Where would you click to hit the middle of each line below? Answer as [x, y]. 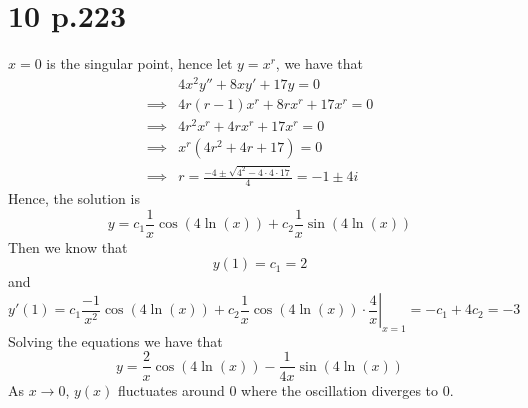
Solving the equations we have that [115, 340]
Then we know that [68, 246]
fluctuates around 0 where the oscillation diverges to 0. [286, 389]
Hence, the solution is [74, 198]
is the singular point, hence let [139, 63]
